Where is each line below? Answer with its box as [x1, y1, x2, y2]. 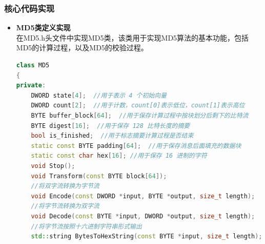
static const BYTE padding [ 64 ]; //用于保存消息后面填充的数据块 [31, 142, 241, 149]
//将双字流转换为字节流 [31, 182, 99, 190]
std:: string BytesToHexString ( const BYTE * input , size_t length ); [31, 233, 262, 240]
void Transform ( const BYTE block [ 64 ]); [31, 172, 167, 180]
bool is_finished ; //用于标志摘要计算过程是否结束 [31, 132, 194, 140]
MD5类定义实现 [16, 22, 71, 33]
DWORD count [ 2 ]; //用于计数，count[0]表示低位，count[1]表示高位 [31, 102, 245, 109]
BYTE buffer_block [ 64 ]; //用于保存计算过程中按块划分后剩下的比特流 [31, 111, 249, 119]
